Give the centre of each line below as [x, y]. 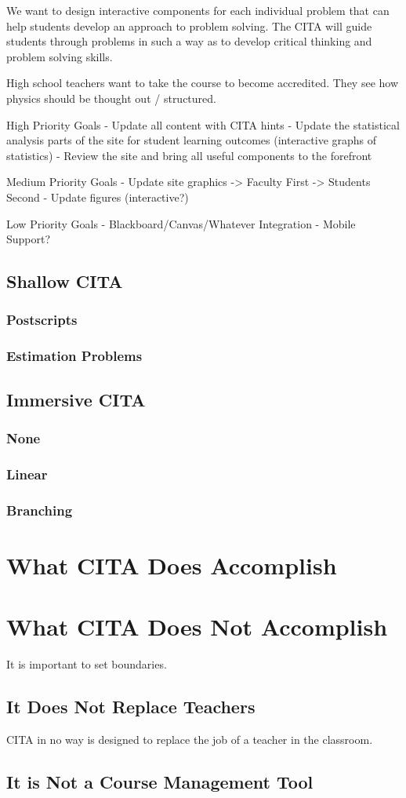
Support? [29, 239]
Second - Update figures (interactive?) [98, 197]
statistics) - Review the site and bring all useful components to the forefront [189, 155]
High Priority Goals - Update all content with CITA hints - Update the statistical [203, 124]
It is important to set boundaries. [87, 664]
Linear [27, 474]
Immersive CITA [76, 399]
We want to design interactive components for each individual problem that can [198, 10]
